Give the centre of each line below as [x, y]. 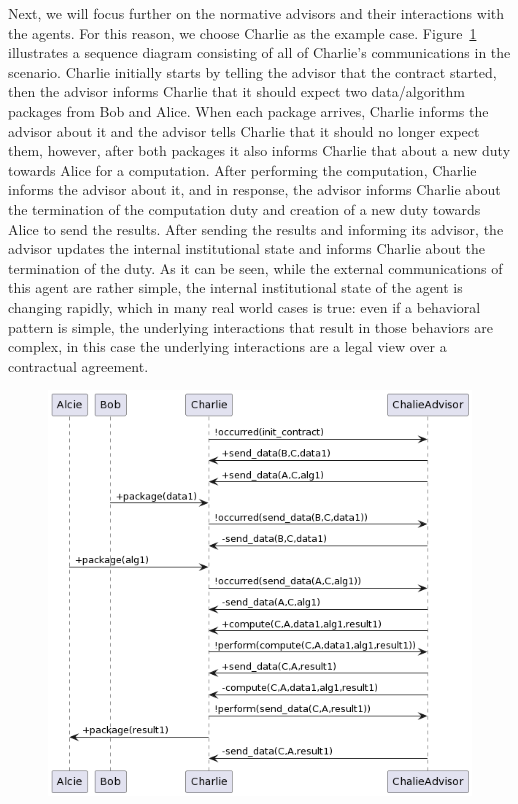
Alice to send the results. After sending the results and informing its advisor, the [256, 228]
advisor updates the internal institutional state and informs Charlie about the [246, 248]
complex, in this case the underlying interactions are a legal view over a [227, 346]
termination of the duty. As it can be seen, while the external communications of [255, 267]
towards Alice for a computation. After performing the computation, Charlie [242, 169]
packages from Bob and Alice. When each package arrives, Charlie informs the [248, 110]
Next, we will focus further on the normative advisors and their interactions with [256, 13]
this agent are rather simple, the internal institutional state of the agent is [235, 287]
